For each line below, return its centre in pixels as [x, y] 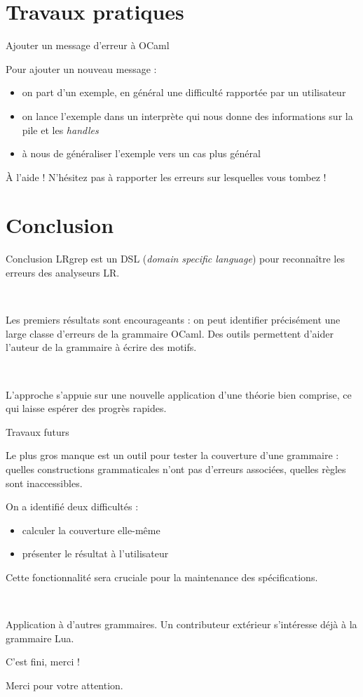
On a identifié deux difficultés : [72, 506]
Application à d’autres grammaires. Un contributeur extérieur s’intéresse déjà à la [181, 624]
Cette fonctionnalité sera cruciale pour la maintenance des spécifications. [162, 577]
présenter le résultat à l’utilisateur [95, 553]
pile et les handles [60, 130]
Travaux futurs [37, 431]
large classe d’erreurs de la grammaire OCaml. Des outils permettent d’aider [170, 333]
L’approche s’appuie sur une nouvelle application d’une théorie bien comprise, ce [179, 394]
